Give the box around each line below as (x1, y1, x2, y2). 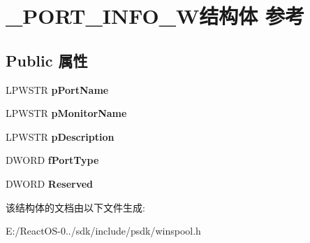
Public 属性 (6, 49, 88, 71)
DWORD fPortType (6, 153, 99, 167)
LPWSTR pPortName (6, 82, 109, 97)
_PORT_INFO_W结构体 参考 (6, 1, 305, 30)
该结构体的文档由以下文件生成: (6, 200, 145, 214)
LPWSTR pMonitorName (6, 106, 127, 120)
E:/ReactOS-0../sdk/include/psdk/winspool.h (6, 223, 201, 238)
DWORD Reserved (6, 176, 94, 190)
